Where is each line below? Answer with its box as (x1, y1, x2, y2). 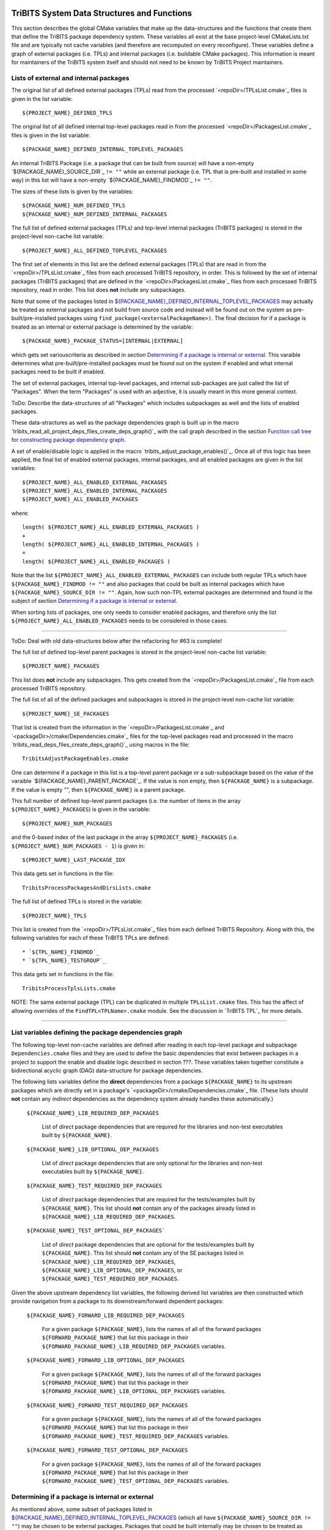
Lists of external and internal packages (11, 73, 130, 82)
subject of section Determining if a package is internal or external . (11, 597, 178, 605)
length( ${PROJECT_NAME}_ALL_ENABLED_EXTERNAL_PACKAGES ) (22, 524, 200, 531)
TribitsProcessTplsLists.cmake (22, 985, 116, 991)
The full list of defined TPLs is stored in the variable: (11, 898, 143, 905)
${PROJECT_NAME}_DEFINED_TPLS (22, 110, 113, 116)
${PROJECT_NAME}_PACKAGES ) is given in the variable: (11, 805, 151, 813)
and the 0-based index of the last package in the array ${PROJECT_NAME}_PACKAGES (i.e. (11, 834, 238, 841)
